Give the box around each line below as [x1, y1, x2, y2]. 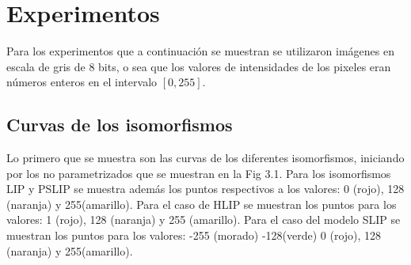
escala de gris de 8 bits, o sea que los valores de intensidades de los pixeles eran [6, 58, 391, 74]
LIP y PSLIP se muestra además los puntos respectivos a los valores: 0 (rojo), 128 [6, 180, 405, 197]
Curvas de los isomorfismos [6, 112, 233, 137]
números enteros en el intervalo [6, 74, 158, 90]
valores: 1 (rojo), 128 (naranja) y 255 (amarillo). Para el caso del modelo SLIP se [6, 211, 401, 228]
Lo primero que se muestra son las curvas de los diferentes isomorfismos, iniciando [6, 150, 405, 166]
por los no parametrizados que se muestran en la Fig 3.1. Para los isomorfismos [6, 165, 391, 181]
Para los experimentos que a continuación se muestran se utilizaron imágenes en [6, 43, 394, 59]
